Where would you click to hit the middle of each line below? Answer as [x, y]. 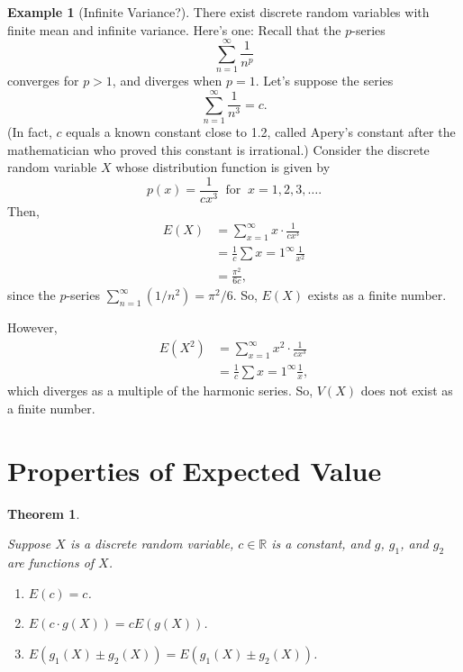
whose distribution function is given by [223, 167]
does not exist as [407, 390]
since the [32, 295]
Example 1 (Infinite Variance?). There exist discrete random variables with [218, 12]
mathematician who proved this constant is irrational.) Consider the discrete [218, 149]
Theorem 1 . [44, 513]
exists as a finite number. [377, 295]
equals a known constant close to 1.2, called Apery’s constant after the [261, 132]
